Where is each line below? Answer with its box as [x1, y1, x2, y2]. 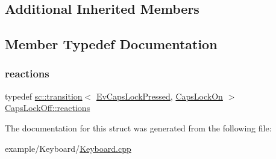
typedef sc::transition [5, 89, 83, 102]
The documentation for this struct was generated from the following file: [5, 121, 272, 134]
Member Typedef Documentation [5, 35, 218, 53]
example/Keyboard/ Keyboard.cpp [5, 142, 131, 154]
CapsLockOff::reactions [5, 101, 90, 114]
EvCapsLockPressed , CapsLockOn [96, 89, 223, 102]
